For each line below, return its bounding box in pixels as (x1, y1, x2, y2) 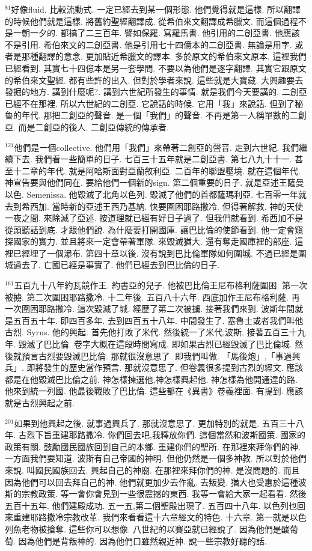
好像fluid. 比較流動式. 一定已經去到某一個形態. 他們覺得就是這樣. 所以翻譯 (11, 3, 301, 15)
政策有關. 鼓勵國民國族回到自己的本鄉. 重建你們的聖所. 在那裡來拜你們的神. (5, 440, 301, 452)
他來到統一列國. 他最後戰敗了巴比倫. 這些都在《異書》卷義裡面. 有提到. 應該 (5, 385, 304, 397)
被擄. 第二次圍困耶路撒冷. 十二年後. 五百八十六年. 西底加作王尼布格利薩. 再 (5, 290, 300, 303)
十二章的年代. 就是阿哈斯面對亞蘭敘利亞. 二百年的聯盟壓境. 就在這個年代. (13, 164, 301, 177)
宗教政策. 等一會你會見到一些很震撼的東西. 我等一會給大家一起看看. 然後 (21, 487, 307, 500)
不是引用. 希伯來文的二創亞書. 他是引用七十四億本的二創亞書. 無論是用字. (5, 38, 292, 50)
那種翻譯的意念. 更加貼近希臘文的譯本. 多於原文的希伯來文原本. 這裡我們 (21, 50, 307, 62)
